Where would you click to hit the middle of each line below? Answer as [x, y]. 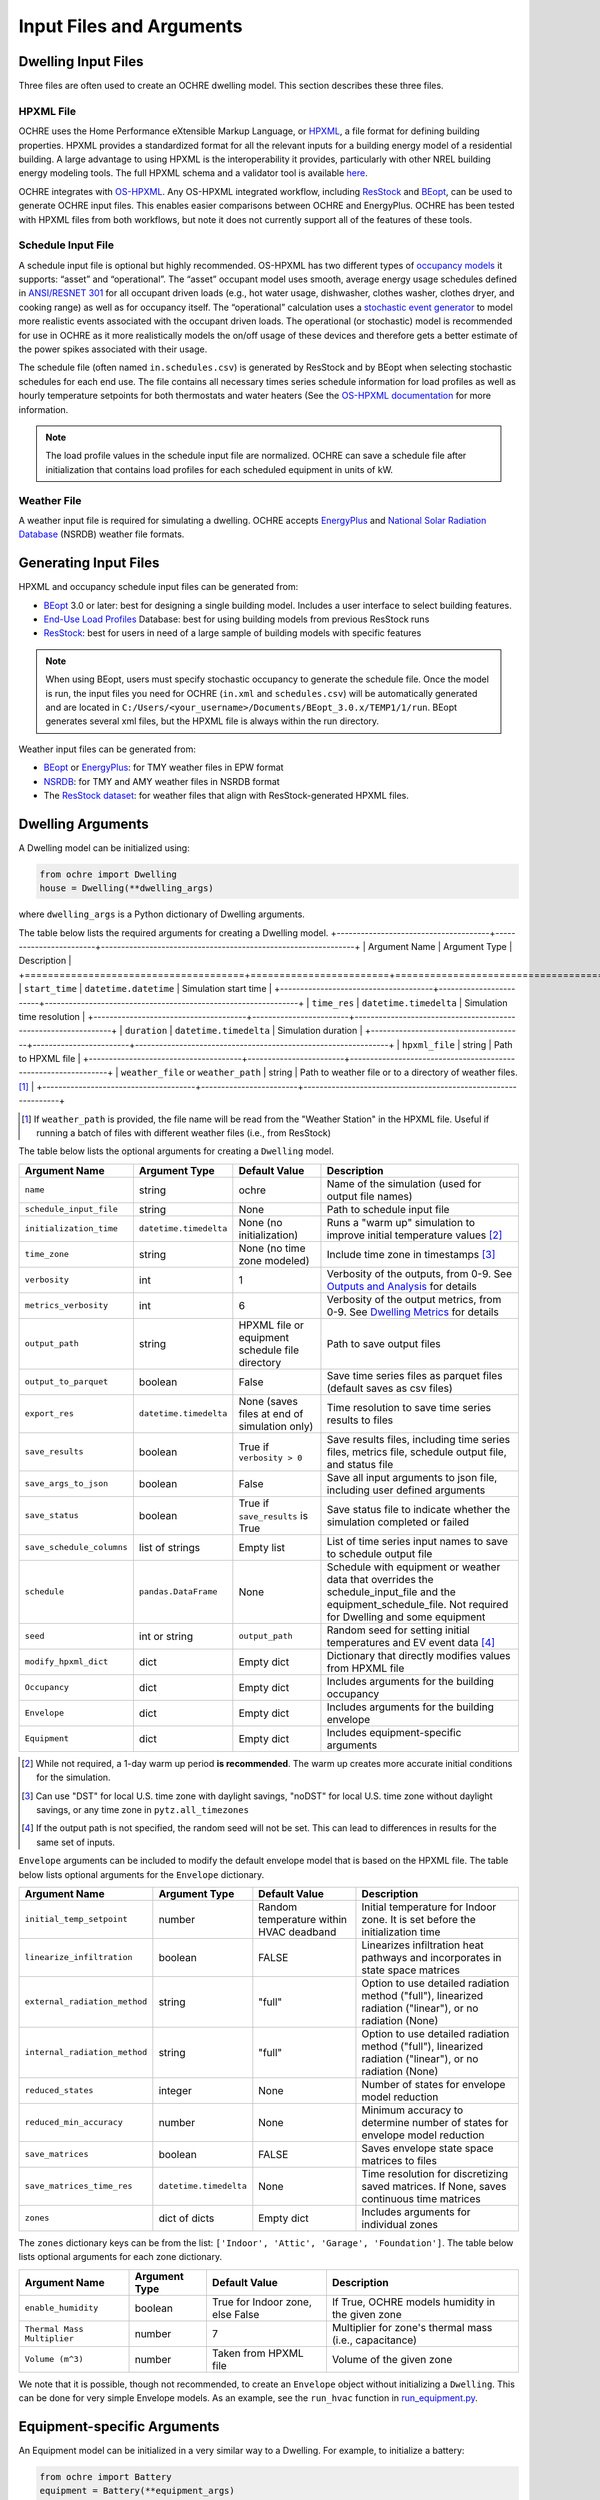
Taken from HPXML [257, 2353]
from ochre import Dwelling [108, 874]
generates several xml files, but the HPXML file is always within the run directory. [212, 721]
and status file [360, 1464]
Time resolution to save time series [409, 1407]
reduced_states [59, 2090]
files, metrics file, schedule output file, [416, 1452]
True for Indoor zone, [261, 2302]
